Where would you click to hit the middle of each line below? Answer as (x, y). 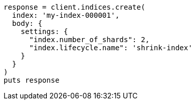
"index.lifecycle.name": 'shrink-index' (111, 48)
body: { (27, 23)
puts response (32, 80)
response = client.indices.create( (75, 7)
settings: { (44, 31)
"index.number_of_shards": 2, (89, 40)
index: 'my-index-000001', (66, 15)
